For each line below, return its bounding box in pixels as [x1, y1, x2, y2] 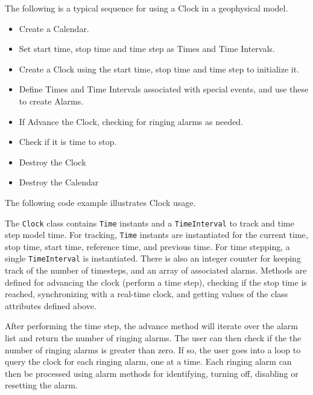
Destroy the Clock [19, 155, 86, 168]
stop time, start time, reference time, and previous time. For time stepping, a [5, 240, 290, 252]
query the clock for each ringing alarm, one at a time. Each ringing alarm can [5, 355, 292, 368]
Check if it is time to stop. [19, 135, 117, 148]
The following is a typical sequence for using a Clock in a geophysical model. [5, 2, 288, 14]
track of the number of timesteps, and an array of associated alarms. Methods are [5, 264, 307, 277]
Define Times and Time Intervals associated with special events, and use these [19, 83, 309, 95]
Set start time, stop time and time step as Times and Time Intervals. [19, 42, 275, 55]
